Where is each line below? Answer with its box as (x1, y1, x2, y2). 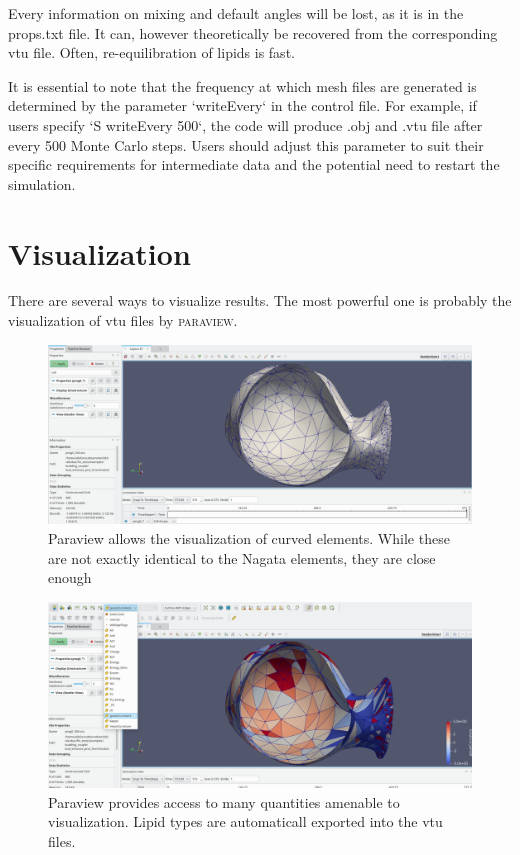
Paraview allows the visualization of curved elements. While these (48, 527, 450, 548)
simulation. (8, 173, 76, 194)
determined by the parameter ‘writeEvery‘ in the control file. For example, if (8, 95, 477, 116)
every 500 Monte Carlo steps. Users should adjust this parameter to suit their (8, 134, 484, 155)
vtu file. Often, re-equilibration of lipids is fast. (8, 42, 295, 63)
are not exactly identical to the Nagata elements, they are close (48, 547, 436, 568)
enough (48, 567, 92, 588)
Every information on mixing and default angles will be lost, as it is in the (8, 3, 464, 23)
